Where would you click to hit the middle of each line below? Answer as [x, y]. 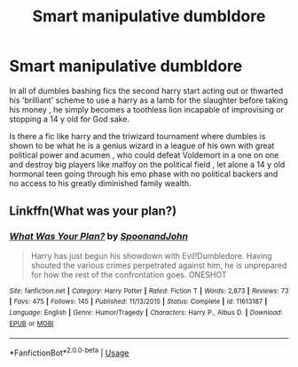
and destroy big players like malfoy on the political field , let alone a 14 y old [147, 164]
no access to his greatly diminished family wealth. [100, 183]
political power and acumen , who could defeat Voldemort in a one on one [144, 155]
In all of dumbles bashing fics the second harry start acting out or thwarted [146, 90]
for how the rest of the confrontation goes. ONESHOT [129, 274]
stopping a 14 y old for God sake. [70, 119]
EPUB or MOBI [32, 324]
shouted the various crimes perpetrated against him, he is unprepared [159, 265]
